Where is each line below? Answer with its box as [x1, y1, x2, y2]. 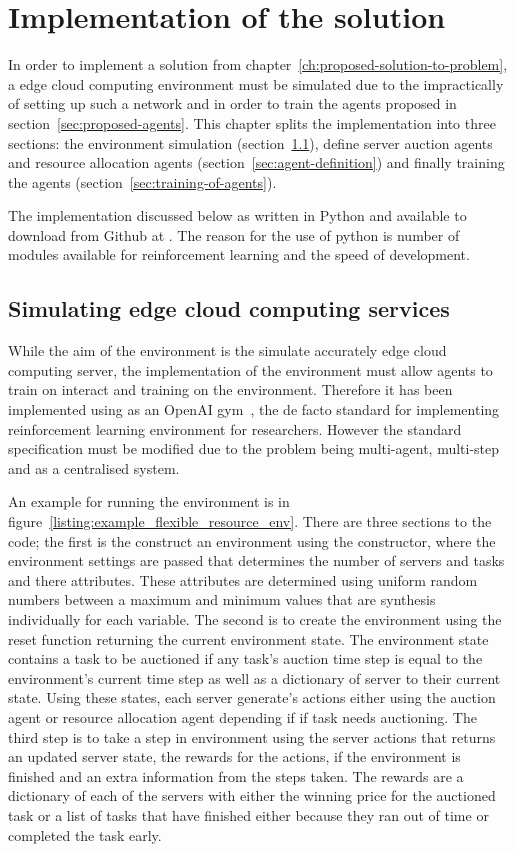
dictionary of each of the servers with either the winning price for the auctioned [8, 785, 496, 806]
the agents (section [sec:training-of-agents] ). [8, 171, 277, 192]
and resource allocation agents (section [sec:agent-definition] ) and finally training [8, 152, 505, 173]
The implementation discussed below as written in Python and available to [8, 205, 467, 226]
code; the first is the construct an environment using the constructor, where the [8, 530, 496, 551]
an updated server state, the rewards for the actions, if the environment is [8, 746, 461, 767]
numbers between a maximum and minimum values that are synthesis [8, 589, 436, 610]
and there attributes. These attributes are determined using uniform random [8, 569, 478, 590]
